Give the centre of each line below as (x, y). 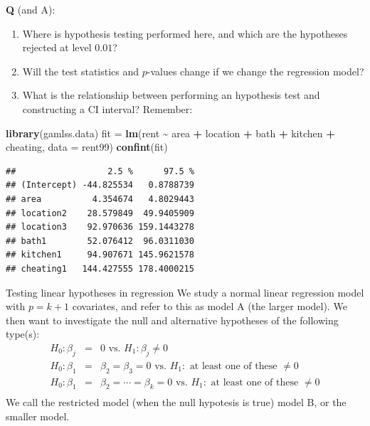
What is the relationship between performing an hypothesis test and (171, 95)
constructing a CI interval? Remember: (107, 108)
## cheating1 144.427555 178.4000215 (100, 268)
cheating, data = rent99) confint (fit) (87, 147)
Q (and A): (31, 9)
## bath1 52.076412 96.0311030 (100, 241)
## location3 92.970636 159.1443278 (100, 227)
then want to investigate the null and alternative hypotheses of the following (172, 320)
